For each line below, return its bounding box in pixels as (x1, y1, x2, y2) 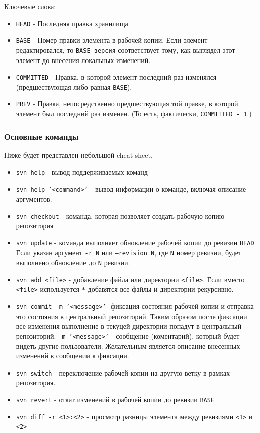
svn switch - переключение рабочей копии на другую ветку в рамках (16, 367, 230, 378)
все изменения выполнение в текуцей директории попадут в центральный (16, 321, 242, 331)
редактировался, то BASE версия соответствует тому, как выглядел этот (16, 44, 235, 55)
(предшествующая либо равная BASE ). (16, 81, 132, 92)
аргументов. (16, 193, 52, 204)
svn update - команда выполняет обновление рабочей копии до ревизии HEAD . (16, 237, 256, 248)
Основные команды (4, 130, 79, 142)
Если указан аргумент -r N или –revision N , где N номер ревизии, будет (16, 247, 242, 258)
